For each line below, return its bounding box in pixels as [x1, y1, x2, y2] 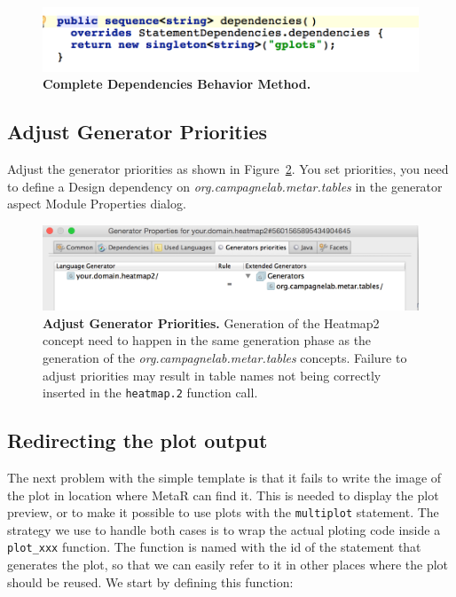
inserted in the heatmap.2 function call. [43, 383, 258, 402]
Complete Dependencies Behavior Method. [43, 75, 311, 93]
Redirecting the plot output [7, 427, 268, 454]
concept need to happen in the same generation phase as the [43, 331, 372, 350]
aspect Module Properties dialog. [7, 194, 186, 213]
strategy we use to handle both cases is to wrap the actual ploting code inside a [7, 520, 441, 538]
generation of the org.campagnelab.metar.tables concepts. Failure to [43, 348, 407, 366]
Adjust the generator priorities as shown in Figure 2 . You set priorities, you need [7, 160, 449, 178]
